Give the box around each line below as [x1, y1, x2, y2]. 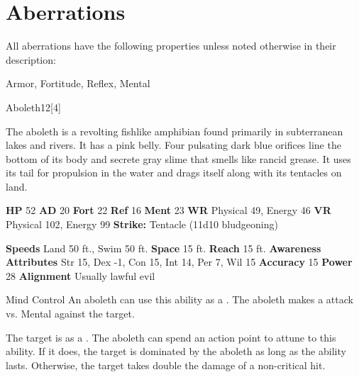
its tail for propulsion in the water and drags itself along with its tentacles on [6, 165, 342, 180]
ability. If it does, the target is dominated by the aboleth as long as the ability [6, 344, 346, 359]
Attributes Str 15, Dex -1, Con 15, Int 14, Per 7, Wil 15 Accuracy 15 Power [6, 254, 353, 269]
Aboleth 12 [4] [6, 99, 61, 114]
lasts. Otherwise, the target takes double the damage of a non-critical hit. [6, 357, 326, 372]
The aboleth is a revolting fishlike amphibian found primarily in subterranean [6, 123, 343, 138]
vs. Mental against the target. [6, 306, 135, 321]
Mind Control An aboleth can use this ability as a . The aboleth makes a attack [6, 292, 353, 307]
